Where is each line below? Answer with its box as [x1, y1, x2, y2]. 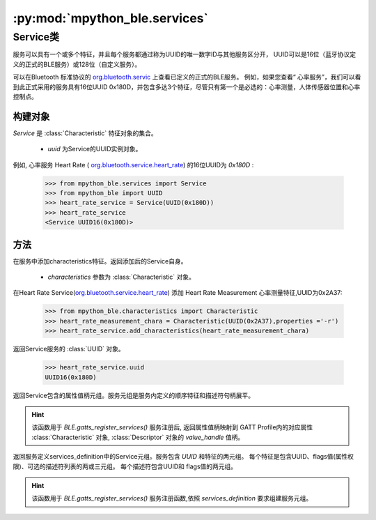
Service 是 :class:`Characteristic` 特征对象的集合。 [13, 129, 158, 137]
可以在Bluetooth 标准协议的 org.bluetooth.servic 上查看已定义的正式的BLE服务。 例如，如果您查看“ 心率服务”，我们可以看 [13, 73, 361, 82]
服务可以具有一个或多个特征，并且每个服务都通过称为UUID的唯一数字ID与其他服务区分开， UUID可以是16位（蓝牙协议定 [13, 50, 357, 59]
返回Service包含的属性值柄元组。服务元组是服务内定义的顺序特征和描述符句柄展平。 [13, 391, 255, 399]
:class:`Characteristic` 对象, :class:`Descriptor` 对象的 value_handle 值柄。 [31, 433, 244, 441]
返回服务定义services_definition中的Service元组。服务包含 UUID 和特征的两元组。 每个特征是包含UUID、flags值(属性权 [13, 452, 354, 461]
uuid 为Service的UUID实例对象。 [47, 145, 142, 153]
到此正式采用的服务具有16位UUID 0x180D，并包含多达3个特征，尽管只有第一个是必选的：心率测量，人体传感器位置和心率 [13, 82, 361, 91]
